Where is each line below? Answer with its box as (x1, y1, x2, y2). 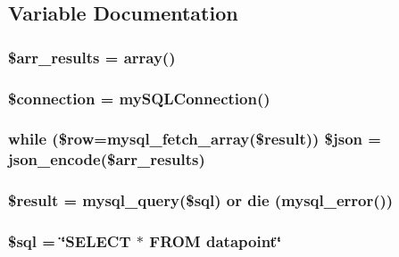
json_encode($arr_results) (8, 148, 205, 170)
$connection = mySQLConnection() (8, 87, 270, 109)
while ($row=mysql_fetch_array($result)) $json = (8, 128, 381, 150)
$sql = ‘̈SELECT (8, 230, 131, 252)
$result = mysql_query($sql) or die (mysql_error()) (8, 189, 394, 211)
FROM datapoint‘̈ (149, 230, 282, 252)
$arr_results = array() (8, 46, 176, 68)
